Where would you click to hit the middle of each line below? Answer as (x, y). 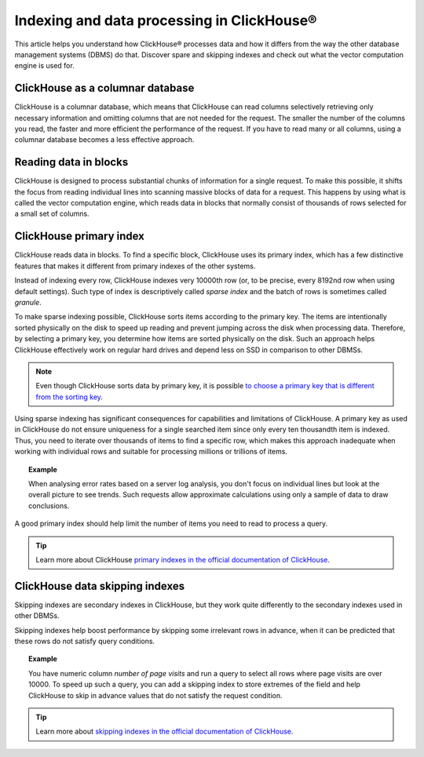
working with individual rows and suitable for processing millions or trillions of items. (151, 452)
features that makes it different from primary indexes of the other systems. (135, 266)
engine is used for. (44, 66)
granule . (28, 302)
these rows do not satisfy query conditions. (85, 641)
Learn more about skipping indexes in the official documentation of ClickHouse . (164, 732)
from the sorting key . (69, 397)
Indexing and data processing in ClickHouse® (166, 20)
